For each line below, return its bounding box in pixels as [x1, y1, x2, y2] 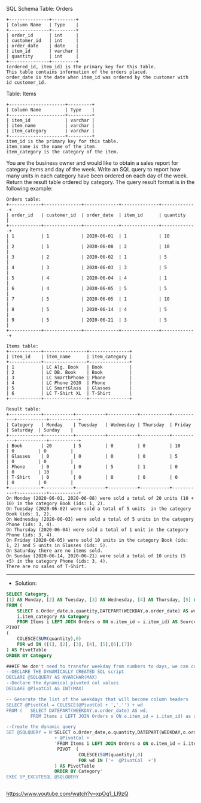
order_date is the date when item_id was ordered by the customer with [6, 74, 188, 80]
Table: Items [6, 90, 37, 97]
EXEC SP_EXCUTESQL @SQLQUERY [6, 774, 79, 780]
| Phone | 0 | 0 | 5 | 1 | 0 [6, 464, 178, 470]
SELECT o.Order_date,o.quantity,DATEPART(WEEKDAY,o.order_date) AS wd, [17, 608, 199, 614]
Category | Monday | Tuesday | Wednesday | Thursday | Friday [11, 422, 191, 428]
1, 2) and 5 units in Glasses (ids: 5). [6, 542, 109, 548]
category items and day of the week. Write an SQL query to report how [6, 166, 181, 173]
